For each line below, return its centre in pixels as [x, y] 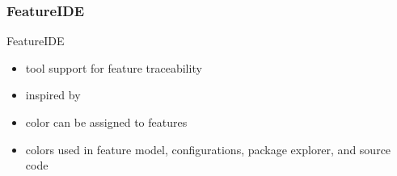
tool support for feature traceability [114, 67]
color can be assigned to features [106, 122]
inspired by [53, 95]
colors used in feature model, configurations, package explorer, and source [208, 149]
